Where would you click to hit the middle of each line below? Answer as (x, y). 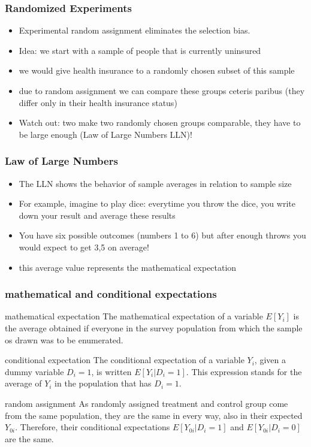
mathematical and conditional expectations (111, 294)
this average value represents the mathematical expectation (128, 267)
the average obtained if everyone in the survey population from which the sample (154, 327)
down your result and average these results (97, 215)
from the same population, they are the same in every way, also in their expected (154, 415)
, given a (270, 360)
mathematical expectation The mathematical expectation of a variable (134, 316)
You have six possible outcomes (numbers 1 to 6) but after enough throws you (162, 235)
